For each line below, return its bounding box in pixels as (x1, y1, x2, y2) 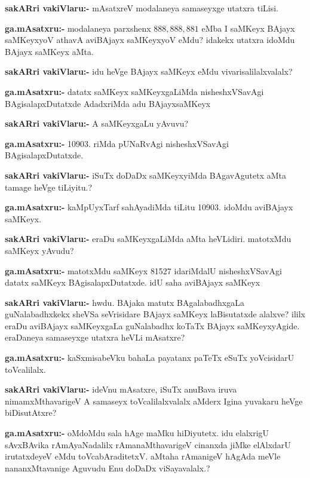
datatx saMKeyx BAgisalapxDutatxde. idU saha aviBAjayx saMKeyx (5, 276, 260, 289)
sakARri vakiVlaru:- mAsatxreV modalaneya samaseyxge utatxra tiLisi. (5, 2, 278, 14)
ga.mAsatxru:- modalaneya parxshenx (5, 22, 151, 34)
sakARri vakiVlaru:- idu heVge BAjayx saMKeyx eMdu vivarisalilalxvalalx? (5, 65, 293, 78)
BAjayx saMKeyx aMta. (5, 45, 94, 57)
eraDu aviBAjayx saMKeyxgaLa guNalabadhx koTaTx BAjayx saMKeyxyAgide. (5, 319, 300, 332)
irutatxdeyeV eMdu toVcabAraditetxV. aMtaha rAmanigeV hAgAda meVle (5, 450, 281, 462)
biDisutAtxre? (5, 406, 57, 419)
